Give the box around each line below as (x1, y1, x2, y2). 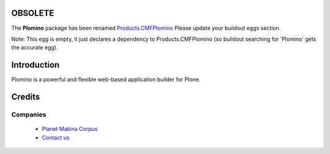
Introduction (11, 60, 60, 70)
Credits (11, 92, 40, 102)
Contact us (42, 134, 70, 141)
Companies (11, 110, 46, 119)
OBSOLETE (11, 8, 54, 18)
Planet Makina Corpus (42, 125, 98, 133)
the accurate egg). (11, 44, 58, 51)
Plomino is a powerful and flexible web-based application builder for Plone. (11, 76, 201, 83)
